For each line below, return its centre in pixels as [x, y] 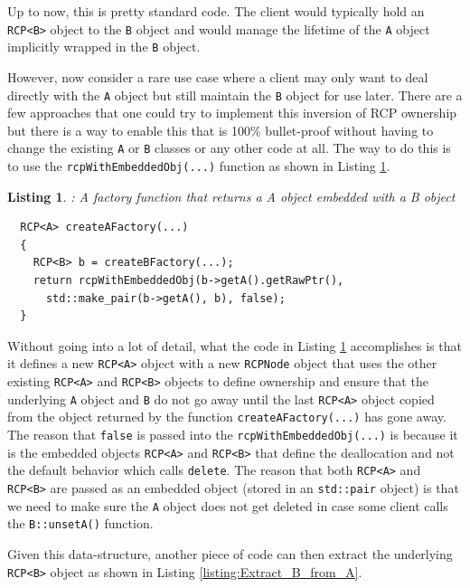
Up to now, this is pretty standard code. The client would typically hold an [216, 11]
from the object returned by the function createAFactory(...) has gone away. [227, 417]
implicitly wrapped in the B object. [104, 47]
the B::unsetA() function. [80, 523]
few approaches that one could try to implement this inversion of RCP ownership [232, 113]
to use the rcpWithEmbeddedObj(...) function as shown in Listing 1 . [199, 166]
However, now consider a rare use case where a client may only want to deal [218, 76]
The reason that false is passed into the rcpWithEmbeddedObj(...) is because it [233, 435]
